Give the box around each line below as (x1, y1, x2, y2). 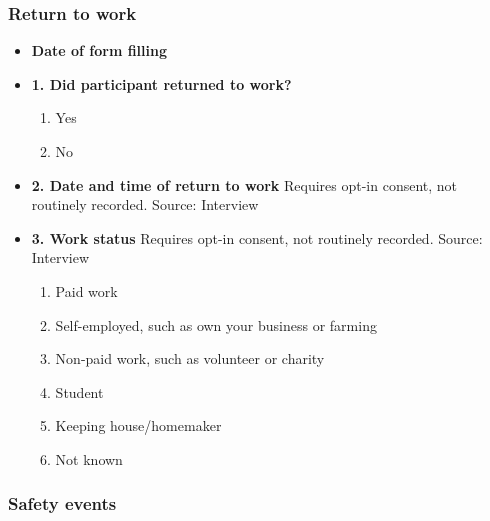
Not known (55, 448, 123, 469)
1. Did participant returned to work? (31, 73, 292, 94)
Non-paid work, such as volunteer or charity (55, 348, 325, 369)
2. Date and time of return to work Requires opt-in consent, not (31, 174, 458, 195)
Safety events (8, 491, 117, 516)
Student (55, 381, 104, 402)
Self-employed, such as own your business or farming (55, 314, 377, 335)
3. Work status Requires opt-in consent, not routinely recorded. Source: (31, 227, 483, 248)
